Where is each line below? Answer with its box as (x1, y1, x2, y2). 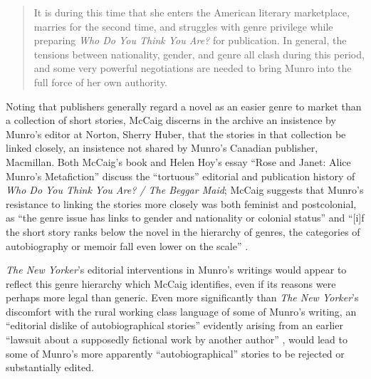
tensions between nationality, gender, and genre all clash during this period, (33, 46, 365, 61)
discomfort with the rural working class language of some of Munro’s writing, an (6, 303, 357, 318)
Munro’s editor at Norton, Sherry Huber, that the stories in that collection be (6, 126, 346, 141)
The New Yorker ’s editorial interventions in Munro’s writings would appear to (6, 262, 347, 277)
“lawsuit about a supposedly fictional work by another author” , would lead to (6, 332, 348, 347)
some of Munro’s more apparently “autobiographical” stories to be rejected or (6, 346, 345, 360)
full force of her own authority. (33, 74, 168, 89)
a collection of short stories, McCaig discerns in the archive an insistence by (6, 113, 336, 128)
